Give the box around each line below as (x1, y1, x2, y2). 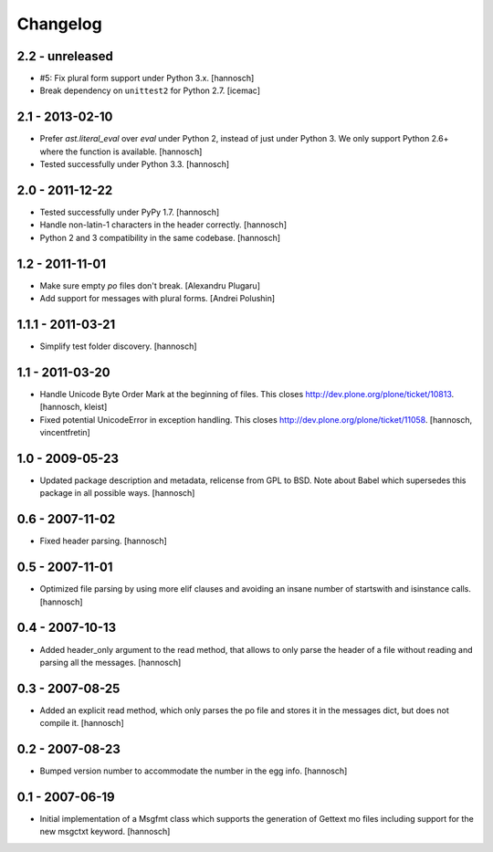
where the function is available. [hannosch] (39, 146, 203, 157)
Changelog (16, 14, 102, 34)
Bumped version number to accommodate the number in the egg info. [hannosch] (39, 765, 348, 776)
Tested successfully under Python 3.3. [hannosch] (39, 159, 230, 170)
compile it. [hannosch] (39, 718, 125, 729)
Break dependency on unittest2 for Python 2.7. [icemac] (39, 85, 260, 96)
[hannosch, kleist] (39, 402, 108, 413)
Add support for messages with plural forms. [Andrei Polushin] (39, 293, 276, 304)
